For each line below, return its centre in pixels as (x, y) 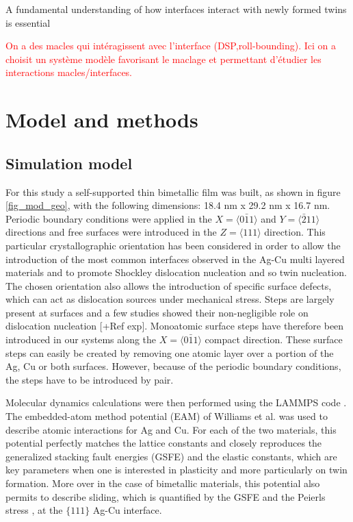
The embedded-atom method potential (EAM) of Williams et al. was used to (167, 416)
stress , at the (34, 510)
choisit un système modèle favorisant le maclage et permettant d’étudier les (164, 59)
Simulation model (69, 163)
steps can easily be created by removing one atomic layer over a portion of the (170, 352)
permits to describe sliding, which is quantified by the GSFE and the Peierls (166, 496)
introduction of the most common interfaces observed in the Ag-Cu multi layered (175, 259)
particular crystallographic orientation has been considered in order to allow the (173, 245)
